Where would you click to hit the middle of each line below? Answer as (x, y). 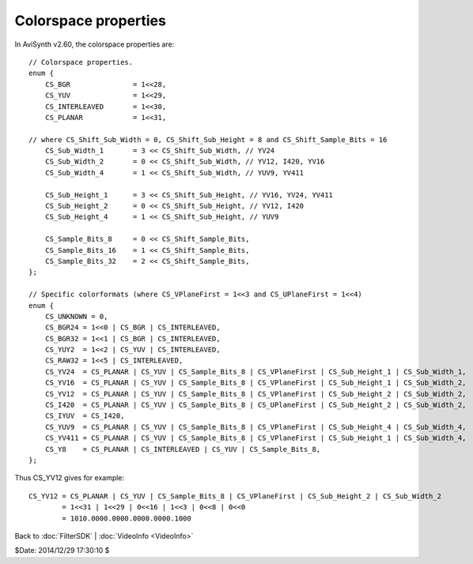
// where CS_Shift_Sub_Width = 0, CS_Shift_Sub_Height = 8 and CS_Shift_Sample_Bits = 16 (208, 139)
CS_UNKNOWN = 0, (76, 316)
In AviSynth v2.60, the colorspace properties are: (95, 44)
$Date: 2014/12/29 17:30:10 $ (62, 551)
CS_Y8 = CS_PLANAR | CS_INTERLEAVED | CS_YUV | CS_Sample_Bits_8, (183, 449)
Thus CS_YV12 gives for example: (70, 478)
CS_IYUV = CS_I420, (85, 416)
